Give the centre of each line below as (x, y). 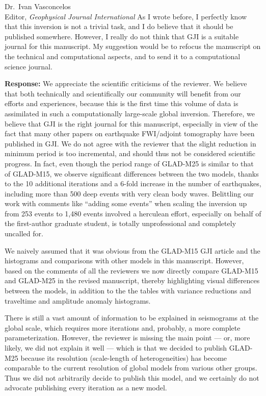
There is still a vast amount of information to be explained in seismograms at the (132, 318)
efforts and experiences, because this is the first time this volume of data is (122, 103)
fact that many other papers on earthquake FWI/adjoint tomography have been (130, 133)
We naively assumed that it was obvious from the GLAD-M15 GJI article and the (132, 250)
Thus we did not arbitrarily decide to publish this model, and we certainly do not (132, 377)
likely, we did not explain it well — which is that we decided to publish (116, 348)
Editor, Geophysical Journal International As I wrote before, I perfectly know (126, 16)
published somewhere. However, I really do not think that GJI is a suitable (122, 36)
